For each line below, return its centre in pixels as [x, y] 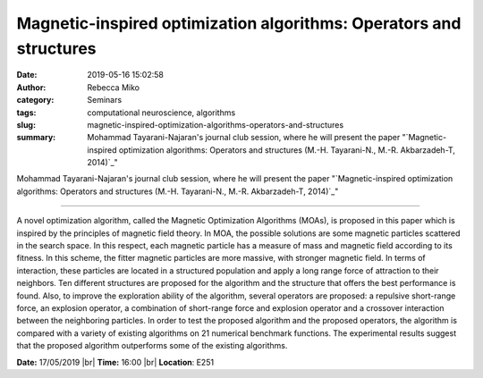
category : [35, 100]
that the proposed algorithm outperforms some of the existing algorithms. [152, 346]
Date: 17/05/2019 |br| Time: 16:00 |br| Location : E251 [115, 362]
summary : [36, 138]
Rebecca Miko [114, 87]
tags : [26, 113]
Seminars [105, 100]
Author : [31, 87]
